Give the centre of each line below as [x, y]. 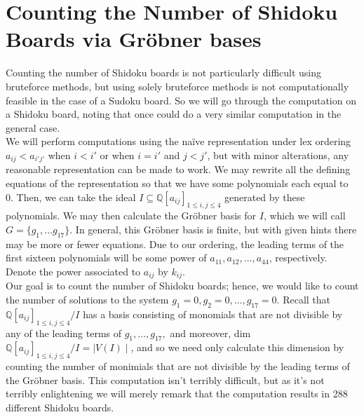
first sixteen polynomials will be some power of [106, 258]
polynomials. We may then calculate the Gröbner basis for [131, 216]
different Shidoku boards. [60, 407]
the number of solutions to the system [87, 299]
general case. [33, 127]
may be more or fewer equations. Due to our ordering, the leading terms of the [175, 244]
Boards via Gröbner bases [134, 39]
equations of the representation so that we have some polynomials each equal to [177, 183]
